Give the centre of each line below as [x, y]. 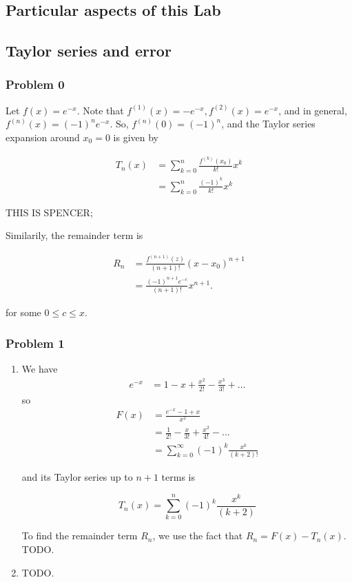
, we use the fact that [198, 536]
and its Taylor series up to [77, 476]
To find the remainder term [80, 536]
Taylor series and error [89, 51]
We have [40, 369]
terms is [178, 476]
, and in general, [313, 110]
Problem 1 [35, 343]
